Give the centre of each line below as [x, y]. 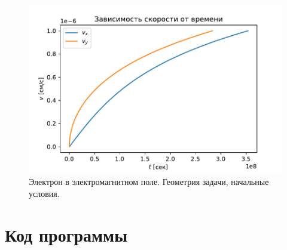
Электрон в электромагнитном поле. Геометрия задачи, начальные [149, 182]
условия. [44, 193]
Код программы [66, 234]
